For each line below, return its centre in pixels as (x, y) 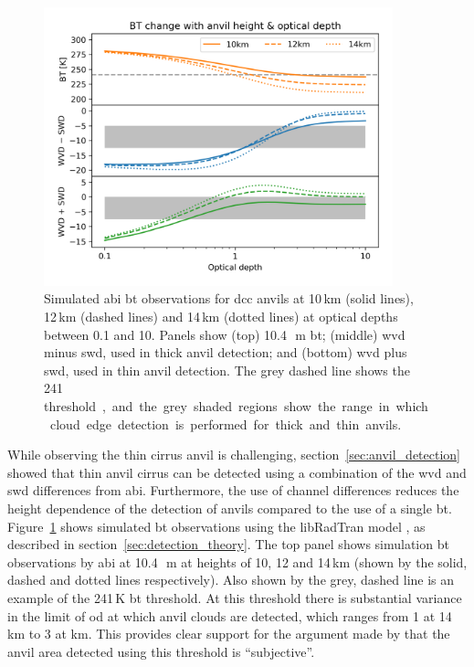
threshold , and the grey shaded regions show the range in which (236, 405)
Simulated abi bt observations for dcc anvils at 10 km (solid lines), (229, 298)
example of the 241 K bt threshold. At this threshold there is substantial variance (235, 597)
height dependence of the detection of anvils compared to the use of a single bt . (230, 508)
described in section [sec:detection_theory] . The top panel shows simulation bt (228, 544)
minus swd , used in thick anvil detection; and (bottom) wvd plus (226, 352)
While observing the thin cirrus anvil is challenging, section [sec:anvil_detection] (234, 455)
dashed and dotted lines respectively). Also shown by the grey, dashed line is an (231, 580)
